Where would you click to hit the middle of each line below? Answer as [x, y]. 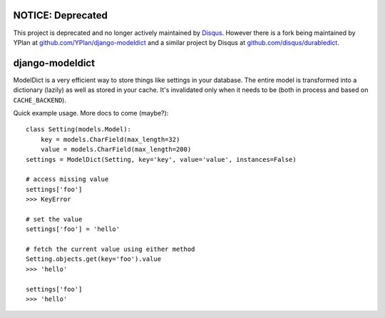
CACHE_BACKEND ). [40, 100]
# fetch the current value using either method [111, 249]
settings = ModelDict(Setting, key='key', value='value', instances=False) [161, 159]
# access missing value [67, 179]
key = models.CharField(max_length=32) [110, 139]
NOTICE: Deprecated [61, 15]
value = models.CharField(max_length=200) [116, 149]
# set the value [54, 219]
